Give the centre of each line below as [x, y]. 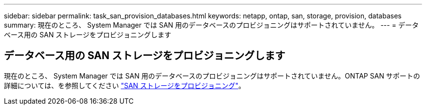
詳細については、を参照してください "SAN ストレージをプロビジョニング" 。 [125, 85]
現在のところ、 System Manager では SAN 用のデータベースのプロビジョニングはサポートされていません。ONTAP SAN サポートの [212, 76]
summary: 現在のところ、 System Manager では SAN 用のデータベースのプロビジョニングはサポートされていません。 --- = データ [211, 25]
